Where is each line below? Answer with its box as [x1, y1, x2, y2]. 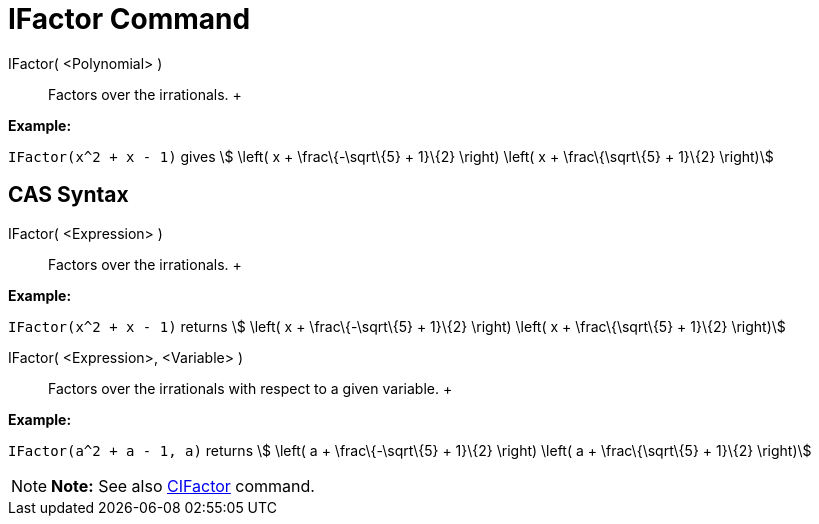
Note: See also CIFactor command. [51, 475, 315, 496]
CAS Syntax [8, 182, 129, 208]
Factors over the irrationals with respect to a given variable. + [48, 379, 453, 397]
